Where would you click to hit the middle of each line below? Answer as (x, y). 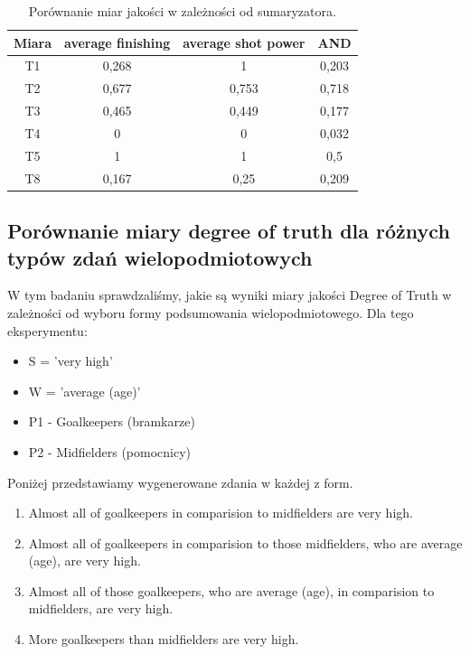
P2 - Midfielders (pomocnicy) (110, 451)
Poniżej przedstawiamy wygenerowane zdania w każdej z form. (180, 482)
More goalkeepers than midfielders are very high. (164, 639)
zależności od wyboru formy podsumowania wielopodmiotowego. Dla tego (211, 312)
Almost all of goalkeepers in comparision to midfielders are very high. (221, 513)
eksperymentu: (47, 330)
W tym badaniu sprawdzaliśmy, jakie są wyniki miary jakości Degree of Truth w (230, 295)
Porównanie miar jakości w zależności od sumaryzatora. (182, 11)
